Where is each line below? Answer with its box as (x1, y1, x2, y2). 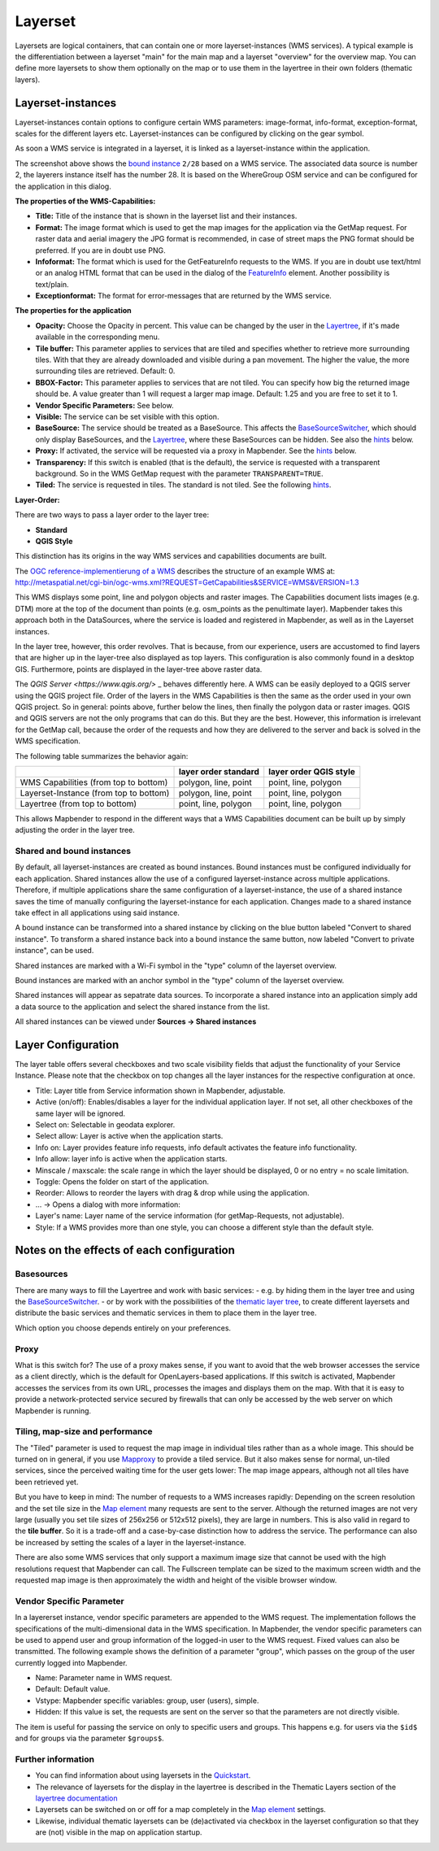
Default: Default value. (35, 1684, 111, 1694)
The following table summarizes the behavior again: (15, 751, 189, 760)
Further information (15, 1753, 95, 1765)
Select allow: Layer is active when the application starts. (35, 1131, 224, 1141)
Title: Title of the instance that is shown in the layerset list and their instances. (35, 211, 298, 221)
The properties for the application (15, 306, 132, 316)
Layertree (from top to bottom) (20, 798, 137, 809)
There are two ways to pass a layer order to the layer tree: (15, 510, 210, 520)
